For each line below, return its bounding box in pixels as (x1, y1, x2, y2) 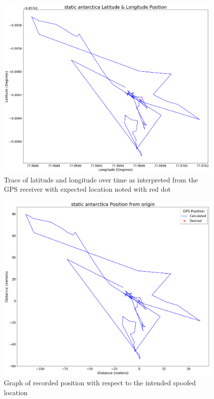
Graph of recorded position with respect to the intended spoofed (4, 378, 196, 388)
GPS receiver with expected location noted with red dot (4, 184, 171, 194)
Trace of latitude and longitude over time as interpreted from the (4, 174, 198, 184)
